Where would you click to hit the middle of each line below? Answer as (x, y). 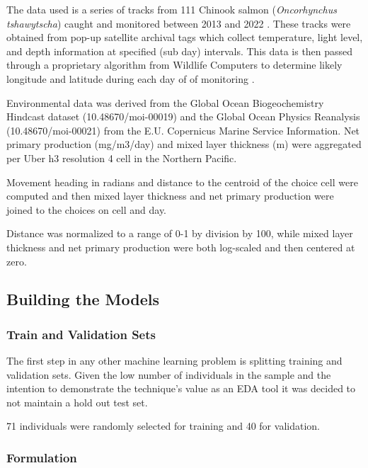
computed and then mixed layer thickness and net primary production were (170, 196)
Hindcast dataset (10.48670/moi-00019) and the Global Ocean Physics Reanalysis (183, 116)
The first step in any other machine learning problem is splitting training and (174, 361)
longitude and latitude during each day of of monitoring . (131, 78)
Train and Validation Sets (81, 334)
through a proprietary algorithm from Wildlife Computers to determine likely (174, 65)
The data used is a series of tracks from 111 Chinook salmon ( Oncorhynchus (172, 9)
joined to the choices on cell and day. (87, 209)
